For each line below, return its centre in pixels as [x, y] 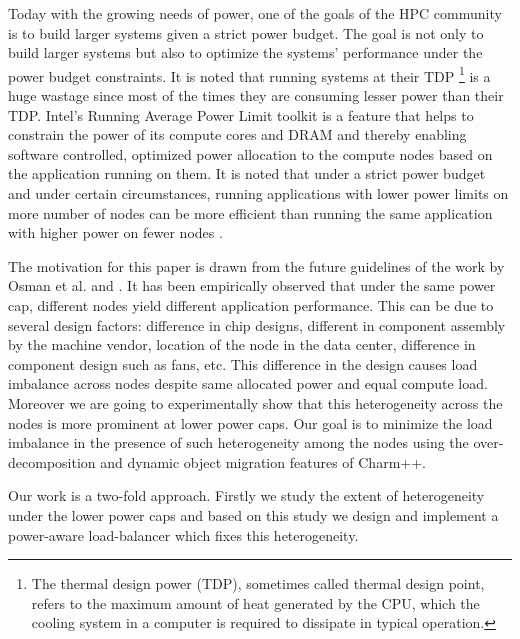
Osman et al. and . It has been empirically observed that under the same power [252, 285]
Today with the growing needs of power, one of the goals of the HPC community [255, 13]
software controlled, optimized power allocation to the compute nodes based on [250, 153]
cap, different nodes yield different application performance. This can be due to [251, 304]
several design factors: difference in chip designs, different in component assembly [257, 324]
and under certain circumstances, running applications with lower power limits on [258, 193]
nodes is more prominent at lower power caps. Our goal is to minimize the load [250, 422]
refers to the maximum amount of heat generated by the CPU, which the [255, 602]
